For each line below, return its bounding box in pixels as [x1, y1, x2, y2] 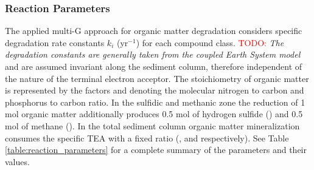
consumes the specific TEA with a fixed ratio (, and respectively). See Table [5, 131, 289, 144]
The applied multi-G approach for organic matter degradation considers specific [5, 24, 302, 37]
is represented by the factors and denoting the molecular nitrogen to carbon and [5, 84, 304, 97]
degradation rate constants [5, 36, 105, 49]
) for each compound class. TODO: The [136, 36, 284, 49]
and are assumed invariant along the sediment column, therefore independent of [5, 60, 302, 72]
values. [5, 155, 30, 168]
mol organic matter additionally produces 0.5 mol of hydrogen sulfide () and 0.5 [5, 107, 303, 120]
